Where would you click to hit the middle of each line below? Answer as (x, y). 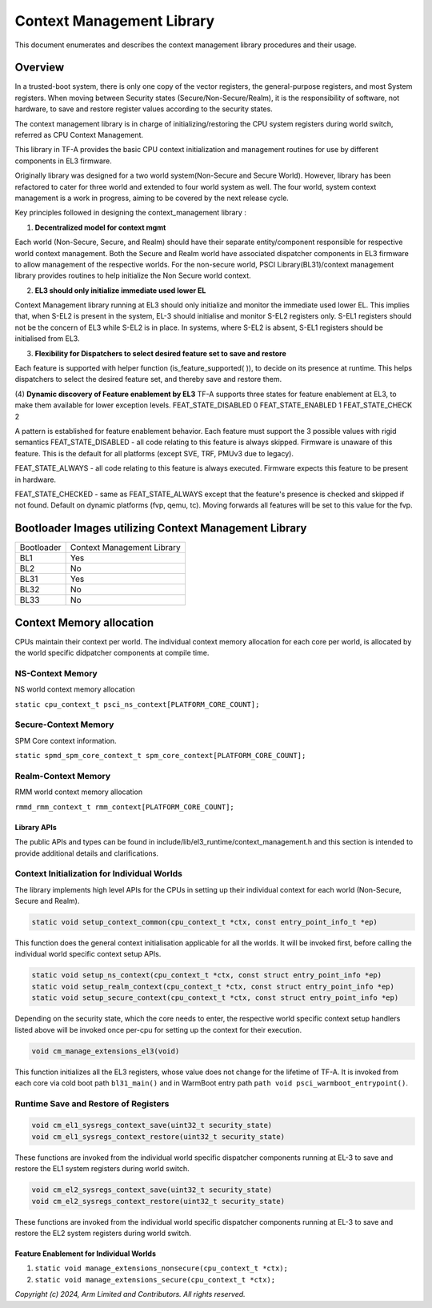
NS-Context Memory (56, 673)
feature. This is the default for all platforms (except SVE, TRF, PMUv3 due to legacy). (154, 453)
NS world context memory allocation (75, 689)
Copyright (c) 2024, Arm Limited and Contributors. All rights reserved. (130, 1294)
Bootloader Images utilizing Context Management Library (161, 528)
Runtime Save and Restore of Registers (92, 1103)
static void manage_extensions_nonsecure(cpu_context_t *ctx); (161, 1268)
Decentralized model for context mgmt (100, 227)
